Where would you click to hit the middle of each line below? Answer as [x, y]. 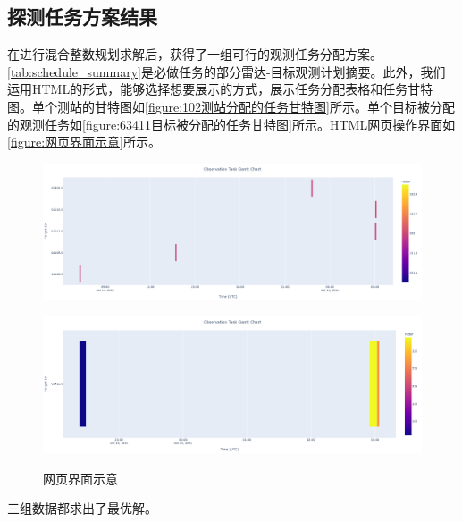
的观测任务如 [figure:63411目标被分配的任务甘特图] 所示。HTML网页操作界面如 [231, 124]
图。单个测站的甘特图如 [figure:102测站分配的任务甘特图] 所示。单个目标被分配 [231, 106]
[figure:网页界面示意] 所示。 [84, 142]
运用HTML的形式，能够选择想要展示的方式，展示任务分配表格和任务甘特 [220, 89]
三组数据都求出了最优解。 [82, 508]
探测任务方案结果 [82, 17]
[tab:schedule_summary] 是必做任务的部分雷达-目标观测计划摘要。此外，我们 [227, 71]
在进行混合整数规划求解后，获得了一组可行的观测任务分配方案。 [195, 54]
